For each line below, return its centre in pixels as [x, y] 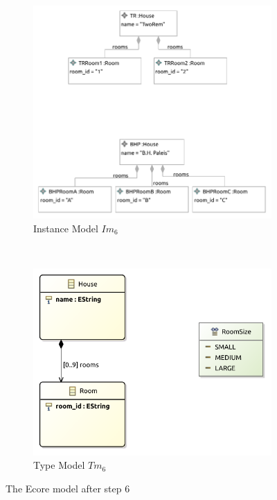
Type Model [59, 465]
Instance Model [66, 228]
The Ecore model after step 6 [68, 488]
